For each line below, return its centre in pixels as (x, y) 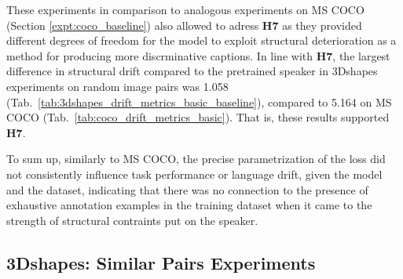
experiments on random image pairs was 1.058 (117, 86)
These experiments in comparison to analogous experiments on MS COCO (185, 9)
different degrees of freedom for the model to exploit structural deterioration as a (201, 40)
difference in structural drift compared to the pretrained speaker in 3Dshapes (192, 71)
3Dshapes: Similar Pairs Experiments (161, 262)
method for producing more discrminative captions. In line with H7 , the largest (198, 55)
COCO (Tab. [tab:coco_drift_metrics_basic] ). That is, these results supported (198, 117)
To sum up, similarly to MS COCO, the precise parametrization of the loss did (196, 159)
